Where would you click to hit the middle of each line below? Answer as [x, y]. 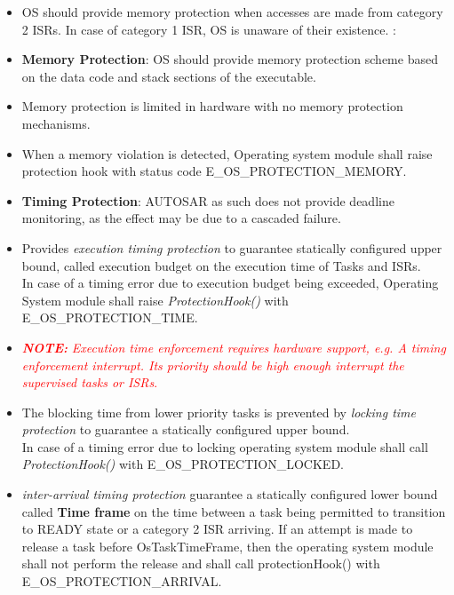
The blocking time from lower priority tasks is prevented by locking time [219, 412]
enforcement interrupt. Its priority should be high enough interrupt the [213, 365]
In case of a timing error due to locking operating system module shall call [225, 446]
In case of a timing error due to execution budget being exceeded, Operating [230, 283]
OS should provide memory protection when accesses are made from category [232, 12]
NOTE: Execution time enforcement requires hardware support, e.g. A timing [234, 347]
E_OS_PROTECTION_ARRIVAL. [122, 581]
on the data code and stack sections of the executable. [169, 76]
